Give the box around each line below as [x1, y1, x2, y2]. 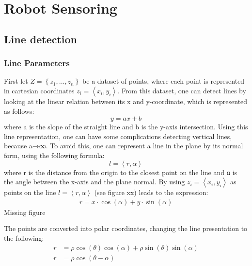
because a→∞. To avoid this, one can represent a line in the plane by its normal [4, 141, 243, 151]
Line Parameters [4, 57, 70, 69]
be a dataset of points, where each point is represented [82, 76, 245, 86]
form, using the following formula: [4, 150, 105, 160]
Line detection [4, 31, 78, 46]
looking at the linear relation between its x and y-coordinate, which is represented [4, 96, 248, 106]
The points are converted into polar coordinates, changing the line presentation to [4, 223, 248, 233]
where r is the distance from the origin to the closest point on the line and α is [4, 167, 237, 177]
